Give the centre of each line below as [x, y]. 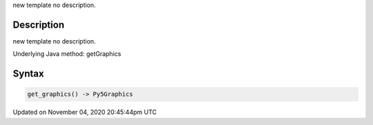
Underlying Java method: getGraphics [67, 54]
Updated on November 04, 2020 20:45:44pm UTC [85, 112]
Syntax [28, 74]
